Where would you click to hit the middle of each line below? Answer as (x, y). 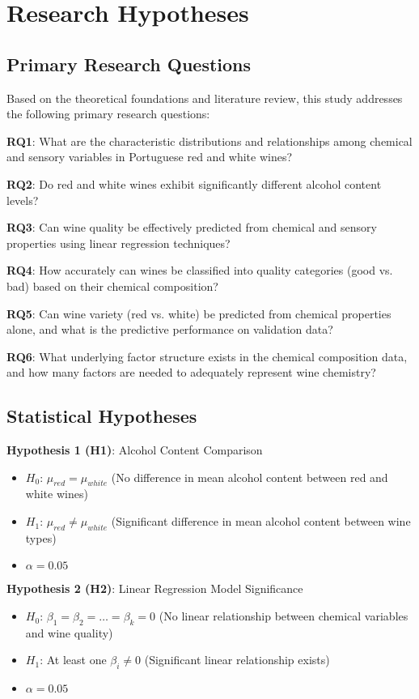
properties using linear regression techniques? (119, 243)
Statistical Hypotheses (102, 416)
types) (41, 537)
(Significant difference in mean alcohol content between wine (261, 521)
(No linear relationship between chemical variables (284, 616)
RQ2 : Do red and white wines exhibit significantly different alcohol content (194, 183)
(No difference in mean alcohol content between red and (250, 477)
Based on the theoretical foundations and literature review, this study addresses (205, 98)
